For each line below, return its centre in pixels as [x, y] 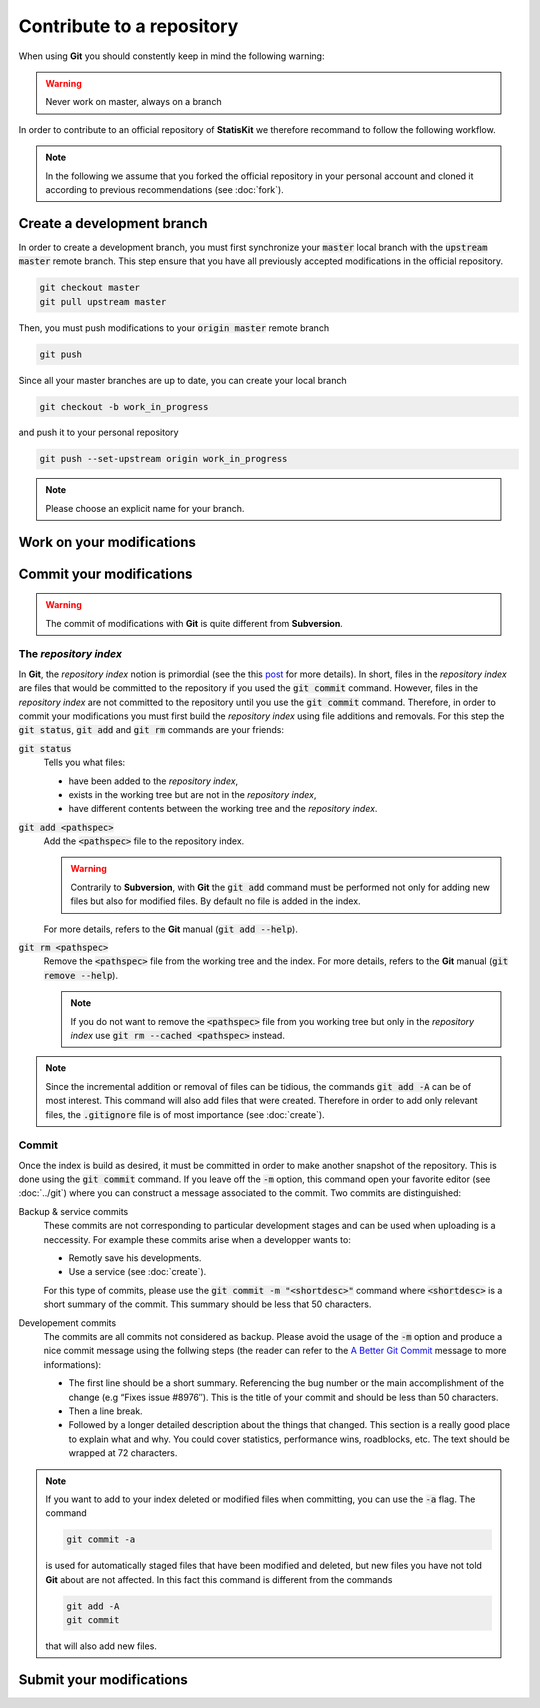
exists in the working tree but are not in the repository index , [192, 794]
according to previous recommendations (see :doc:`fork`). [164, 189]
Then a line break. [106, 1411]
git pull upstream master [103, 301]
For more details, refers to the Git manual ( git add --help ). [171, 929]
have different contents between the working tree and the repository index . [223, 809]
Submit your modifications [103, 1679]
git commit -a [101, 1539]
